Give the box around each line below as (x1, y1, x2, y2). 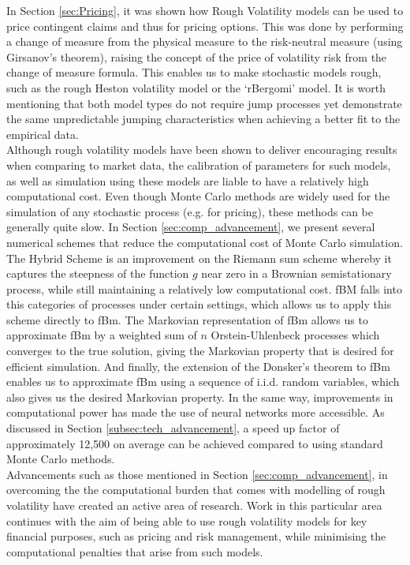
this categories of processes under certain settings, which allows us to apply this (6, 296, 392, 312)
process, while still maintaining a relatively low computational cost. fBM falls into (6, 280, 402, 297)
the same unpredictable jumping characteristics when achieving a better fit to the (6, 110, 401, 127)
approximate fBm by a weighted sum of (6, 327, 197, 343)
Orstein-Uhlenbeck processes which (211, 327, 380, 343)
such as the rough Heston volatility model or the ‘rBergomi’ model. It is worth (6, 79, 386, 95)
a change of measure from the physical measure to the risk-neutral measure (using (6, 33, 403, 50)
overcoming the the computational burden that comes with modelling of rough (6, 481, 386, 498)
